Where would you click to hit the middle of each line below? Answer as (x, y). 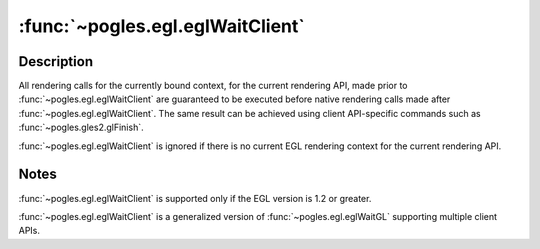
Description (56, 61)
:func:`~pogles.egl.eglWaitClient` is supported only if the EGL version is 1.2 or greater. (195, 198)
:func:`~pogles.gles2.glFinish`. (81, 127)
